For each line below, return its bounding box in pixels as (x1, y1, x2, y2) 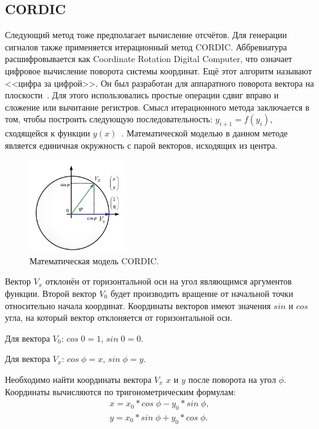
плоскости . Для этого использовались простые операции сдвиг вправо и (5, 89, 279, 101)
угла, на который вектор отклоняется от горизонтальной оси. (5, 311, 232, 324)
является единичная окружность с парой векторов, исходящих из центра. (5, 138, 278, 151)
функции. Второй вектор (5, 287, 96, 300)
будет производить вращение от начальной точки (110, 287, 293, 300)
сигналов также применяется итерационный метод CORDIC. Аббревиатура (5, 40, 287, 53)
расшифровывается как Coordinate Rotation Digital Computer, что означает (5, 52, 293, 65)
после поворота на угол (188, 372, 276, 385)
